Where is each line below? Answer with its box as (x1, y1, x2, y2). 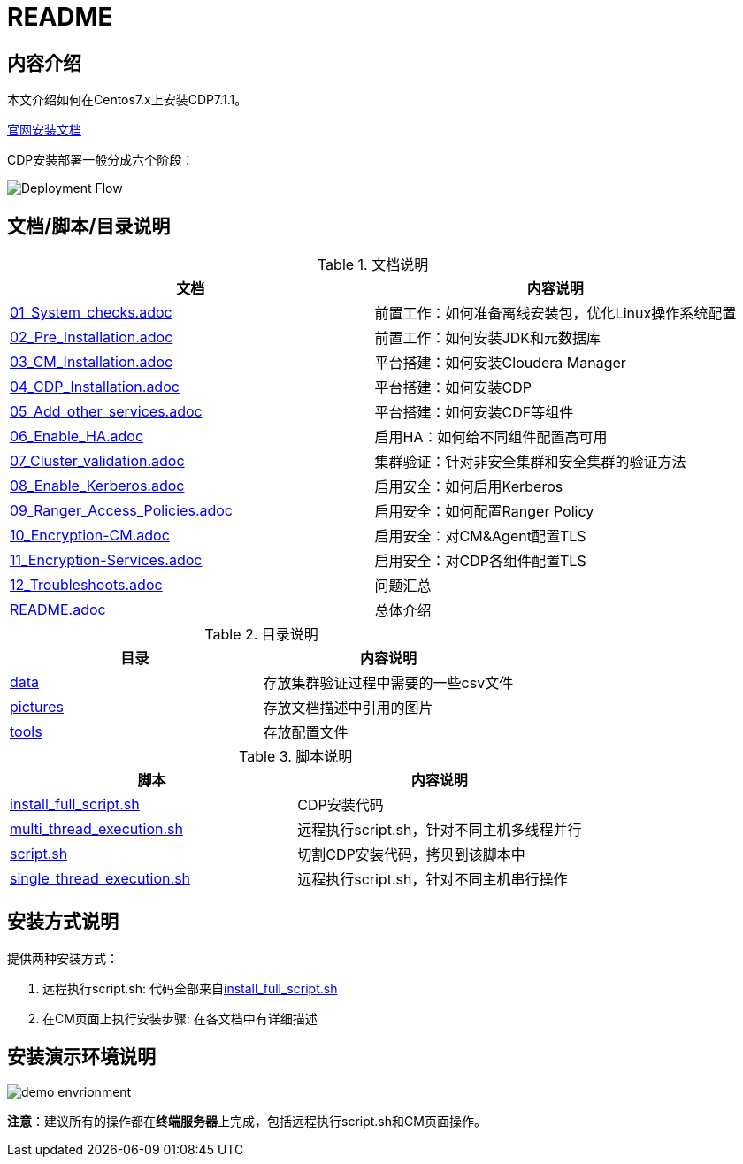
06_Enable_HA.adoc (10, 427, 144, 446)
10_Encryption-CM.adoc (10, 526, 170, 545)
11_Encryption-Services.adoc (10, 551, 203, 570)
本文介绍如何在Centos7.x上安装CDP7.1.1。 (7, 92, 248, 108)
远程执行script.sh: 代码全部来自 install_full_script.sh (42, 980, 338, 996)
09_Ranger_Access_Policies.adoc (10, 502, 234, 520)
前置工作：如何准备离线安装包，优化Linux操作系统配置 (374, 304, 737, 323)
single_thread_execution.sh (10, 869, 191, 888)
